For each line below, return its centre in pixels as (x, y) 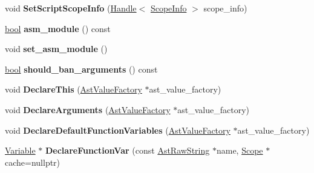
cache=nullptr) (33, 162)
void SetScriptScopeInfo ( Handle (71, 8)
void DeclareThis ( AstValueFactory (74, 89)
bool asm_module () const (58, 28)
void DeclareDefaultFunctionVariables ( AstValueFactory (118, 130)
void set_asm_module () (56, 49)
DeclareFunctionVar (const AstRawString (127, 150)
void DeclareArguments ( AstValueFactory (88, 109)
